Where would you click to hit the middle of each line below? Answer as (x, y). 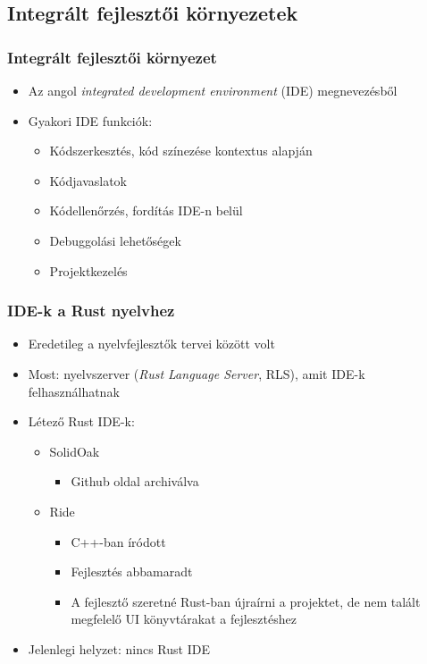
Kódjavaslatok (88, 180)
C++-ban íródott (118, 541)
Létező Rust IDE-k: (81, 421)
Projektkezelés (88, 270)
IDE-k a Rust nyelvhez (91, 311)
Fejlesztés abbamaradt (132, 572)
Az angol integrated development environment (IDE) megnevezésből (213, 90)
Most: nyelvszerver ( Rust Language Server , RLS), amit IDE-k (197, 373)
